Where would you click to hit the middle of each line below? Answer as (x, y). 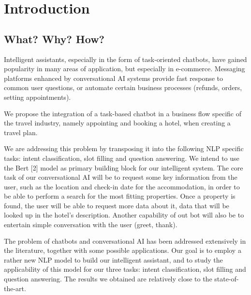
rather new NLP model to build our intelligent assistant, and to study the (113, 259)
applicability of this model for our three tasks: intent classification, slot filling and (125, 269)
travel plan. (21, 132)
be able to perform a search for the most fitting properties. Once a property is (120, 196)
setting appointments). (37, 97)
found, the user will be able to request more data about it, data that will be (117, 205)
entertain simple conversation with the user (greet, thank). (91, 225)
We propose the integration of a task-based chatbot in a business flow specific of (123, 113)
